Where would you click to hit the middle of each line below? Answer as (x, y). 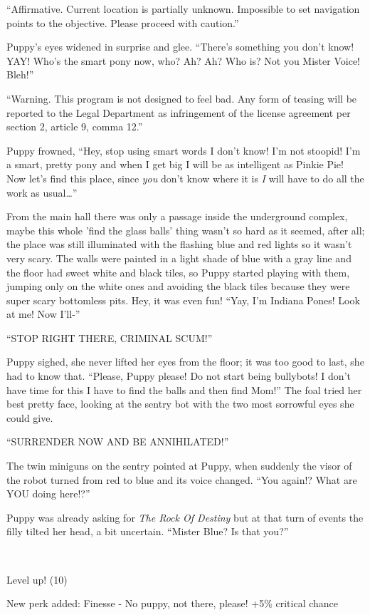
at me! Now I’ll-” (43, 314)
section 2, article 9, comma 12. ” (75, 126)
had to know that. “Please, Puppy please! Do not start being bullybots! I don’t (179, 376)
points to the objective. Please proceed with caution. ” (123, 22)
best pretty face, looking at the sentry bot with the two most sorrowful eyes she (180, 404)
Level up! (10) (37, 579)
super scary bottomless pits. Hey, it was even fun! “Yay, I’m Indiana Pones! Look (183, 300)
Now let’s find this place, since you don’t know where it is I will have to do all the (185, 178)
